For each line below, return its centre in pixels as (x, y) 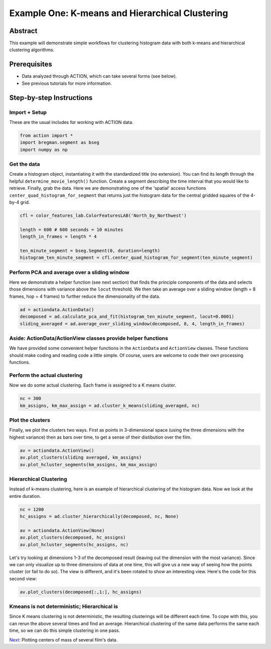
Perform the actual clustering (46, 375)
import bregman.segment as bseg (60, 143)
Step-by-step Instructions (51, 98)
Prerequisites (31, 64)
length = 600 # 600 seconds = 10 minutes (72, 229)
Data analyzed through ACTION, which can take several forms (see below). (99, 76)
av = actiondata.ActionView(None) (62, 530)
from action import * (46, 135)
